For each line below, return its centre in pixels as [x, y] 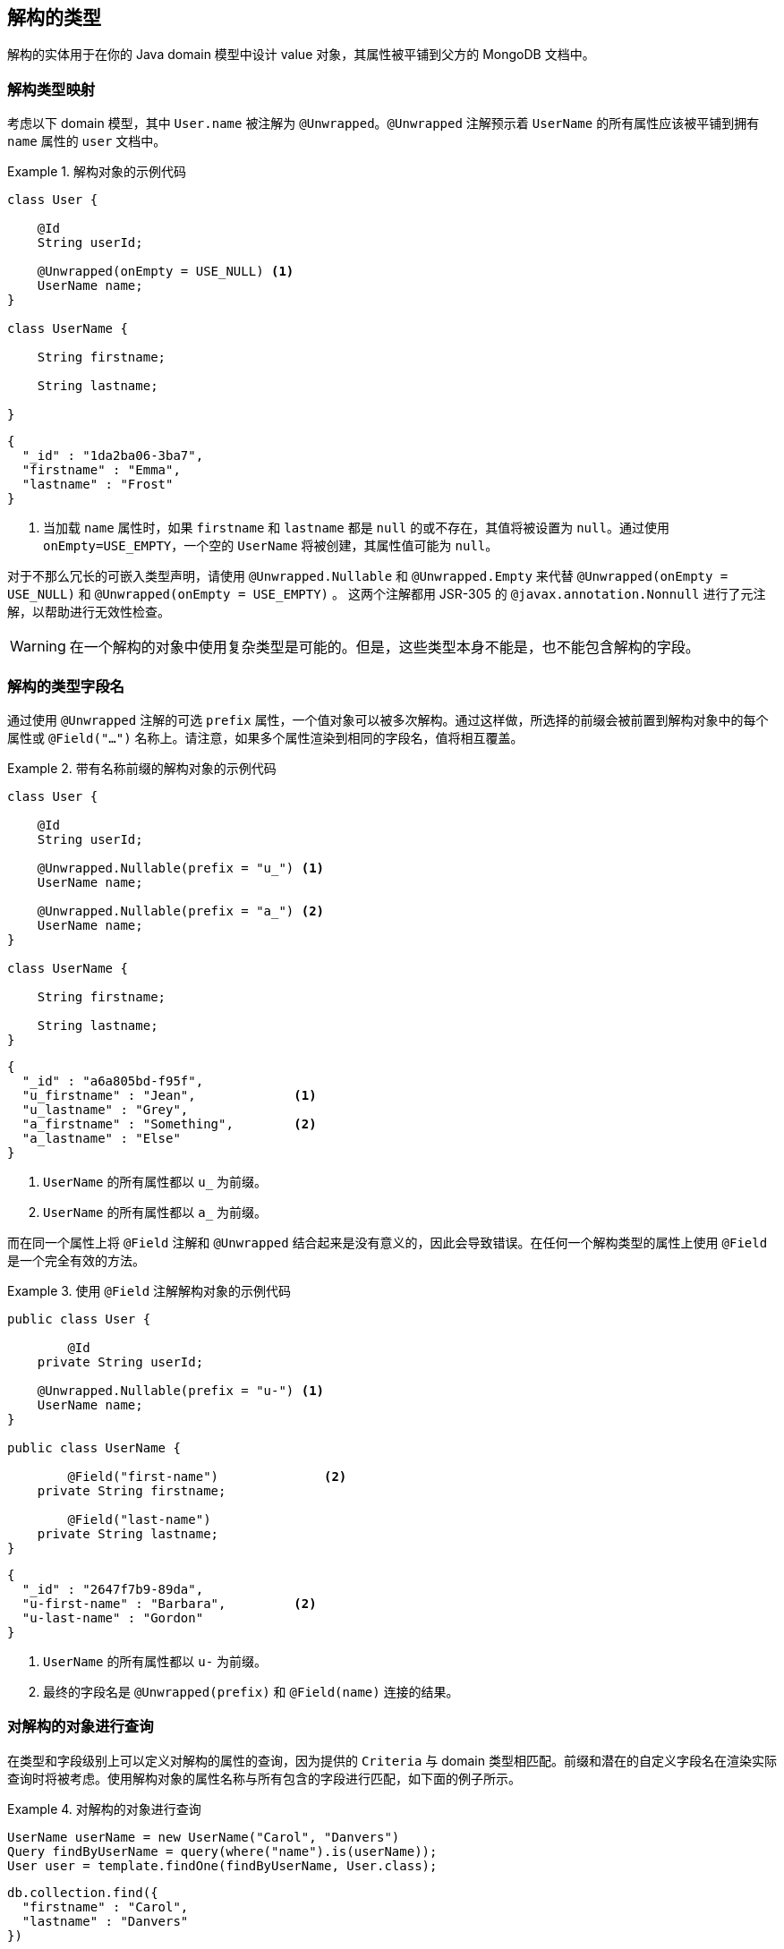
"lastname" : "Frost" [98, 485]
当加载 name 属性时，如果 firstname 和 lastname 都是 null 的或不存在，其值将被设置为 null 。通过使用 [356, 528]
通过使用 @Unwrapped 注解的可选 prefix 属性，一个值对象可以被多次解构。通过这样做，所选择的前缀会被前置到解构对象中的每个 [388, 719]
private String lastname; [128, 1533]
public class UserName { [94, 1447]
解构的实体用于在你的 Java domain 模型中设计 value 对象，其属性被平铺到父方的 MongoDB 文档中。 [301, 55]
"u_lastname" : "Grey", [105, 1109]
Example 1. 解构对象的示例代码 [97, 172]
